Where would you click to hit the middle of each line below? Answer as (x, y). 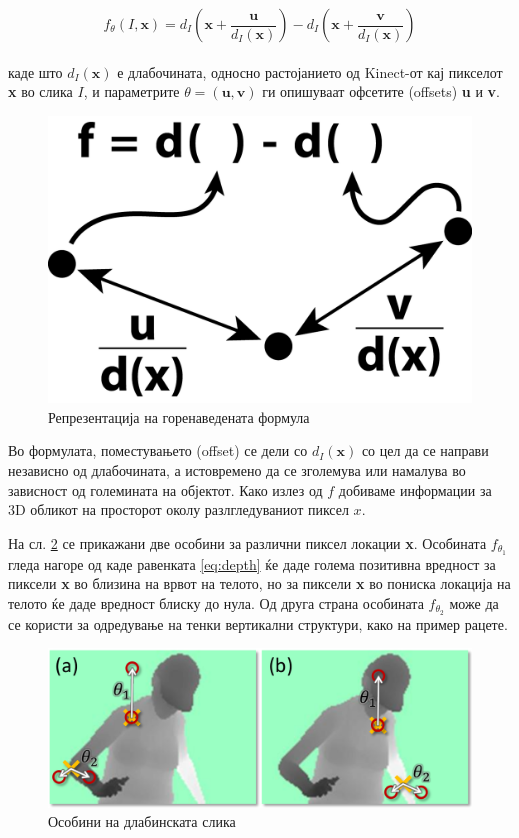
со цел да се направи (425, 450)
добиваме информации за (415, 489)
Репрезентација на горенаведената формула (179, 416)
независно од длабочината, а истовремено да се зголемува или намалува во (237, 469)
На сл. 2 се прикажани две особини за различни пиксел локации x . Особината (247, 542)
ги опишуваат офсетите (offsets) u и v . (381, 91)
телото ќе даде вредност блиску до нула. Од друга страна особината (216, 602)
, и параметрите (131, 91)
